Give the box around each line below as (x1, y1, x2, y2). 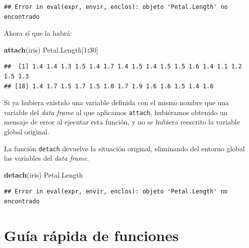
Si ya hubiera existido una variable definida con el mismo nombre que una (4, 97, 229, 108)
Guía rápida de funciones (4, 225, 179, 245)
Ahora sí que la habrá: (4, 28, 72, 38)
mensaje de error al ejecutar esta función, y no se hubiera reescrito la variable (4, 117, 240, 127)
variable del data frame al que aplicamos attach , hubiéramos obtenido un (4, 107, 228, 117)
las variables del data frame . (4, 153, 89, 163)
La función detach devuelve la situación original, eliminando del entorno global (4, 143, 245, 153)
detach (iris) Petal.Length (4, 169, 83, 180)
